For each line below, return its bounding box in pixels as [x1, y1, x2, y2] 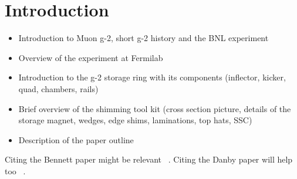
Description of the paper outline [18, 133, 134, 146]
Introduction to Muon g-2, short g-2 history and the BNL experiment [18, 32, 269, 44]
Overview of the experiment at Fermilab [18, 51, 163, 63]
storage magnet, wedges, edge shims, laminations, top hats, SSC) [18, 114, 252, 126]
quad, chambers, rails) [18, 82, 99, 94]
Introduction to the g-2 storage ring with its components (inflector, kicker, [18, 71, 286, 83]
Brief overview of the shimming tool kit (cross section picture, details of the [18, 102, 291, 114]
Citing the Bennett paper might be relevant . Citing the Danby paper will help [5, 153, 293, 166]
